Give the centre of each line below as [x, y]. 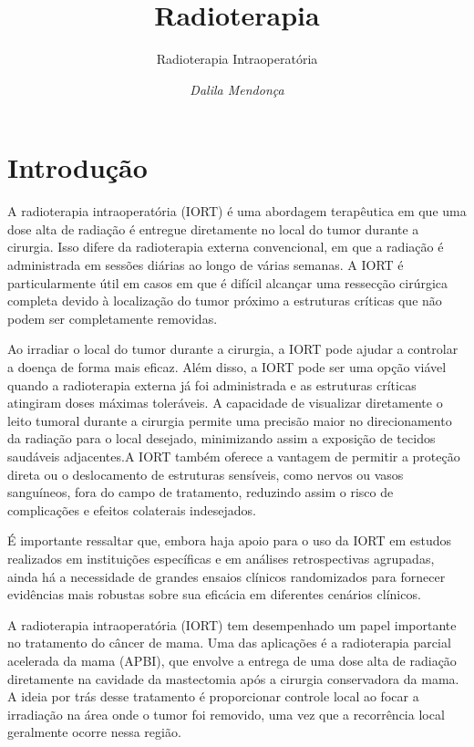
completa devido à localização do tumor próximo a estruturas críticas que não [225, 301]
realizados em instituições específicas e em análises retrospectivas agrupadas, [221, 558]
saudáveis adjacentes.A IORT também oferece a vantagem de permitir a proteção [234, 456]
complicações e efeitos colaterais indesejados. [132, 509]
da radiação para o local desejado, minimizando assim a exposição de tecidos [222, 438]
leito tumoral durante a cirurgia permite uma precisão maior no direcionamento [230, 420]
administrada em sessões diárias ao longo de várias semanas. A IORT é [206, 265]
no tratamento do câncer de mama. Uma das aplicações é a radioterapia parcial [229, 643]
